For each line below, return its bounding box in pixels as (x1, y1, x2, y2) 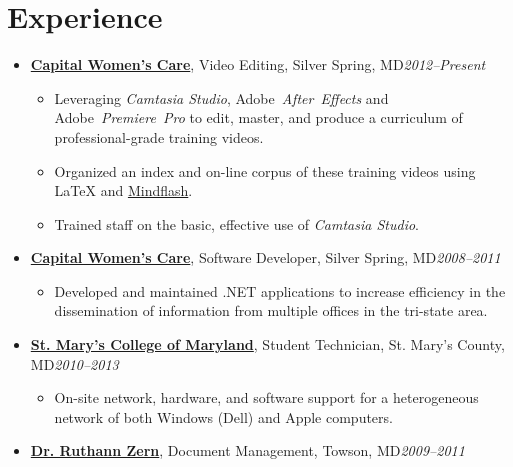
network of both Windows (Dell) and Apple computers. (54, 406, 393, 427)
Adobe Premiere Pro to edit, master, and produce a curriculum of (54, 107, 463, 128)
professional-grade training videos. (54, 126, 264, 147)
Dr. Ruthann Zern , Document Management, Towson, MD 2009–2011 (30, 440, 465, 461)
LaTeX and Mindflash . (54, 180, 193, 201)
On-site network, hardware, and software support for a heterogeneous (54, 387, 479, 408)
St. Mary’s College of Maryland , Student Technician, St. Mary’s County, (30, 334, 505, 355)
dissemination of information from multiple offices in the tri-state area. (54, 300, 488, 321)
